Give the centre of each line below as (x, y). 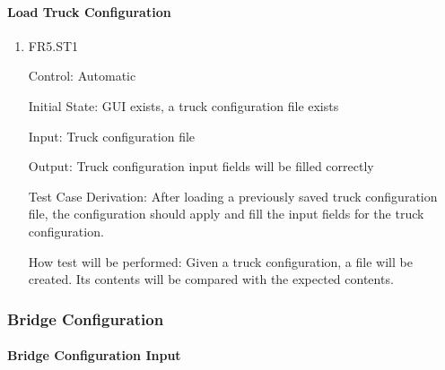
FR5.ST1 (53, 45)
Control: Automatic (82, 76)
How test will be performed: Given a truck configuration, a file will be (220, 261)
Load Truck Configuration (89, 11)
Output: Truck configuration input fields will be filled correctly (201, 166)
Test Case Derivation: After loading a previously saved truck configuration (233, 196)
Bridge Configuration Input (94, 355)
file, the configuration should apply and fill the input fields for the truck (226, 214)
